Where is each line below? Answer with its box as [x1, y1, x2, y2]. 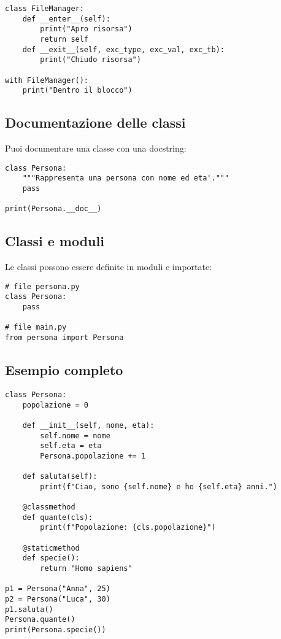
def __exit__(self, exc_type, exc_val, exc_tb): [22, 45, 225, 54]
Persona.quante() [5, 615, 75, 624]
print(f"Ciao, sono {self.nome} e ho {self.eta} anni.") [40, 482, 277, 491]
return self [40, 34, 89, 44]
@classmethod [22, 503, 75, 512]
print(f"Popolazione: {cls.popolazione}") [40, 523, 216, 532]
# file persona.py [5, 282, 80, 291]
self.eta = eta [40, 441, 102, 451]
